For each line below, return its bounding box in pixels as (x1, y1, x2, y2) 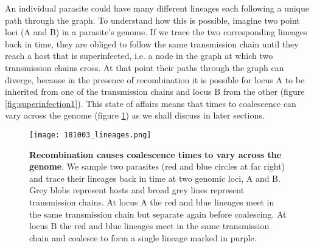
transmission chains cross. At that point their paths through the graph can (5, 61, 284, 74)
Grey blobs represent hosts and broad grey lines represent (29, 184, 245, 196)
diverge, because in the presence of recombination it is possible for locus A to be (5, 73, 305, 86)
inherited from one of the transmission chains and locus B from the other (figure (5, 85, 305, 98)
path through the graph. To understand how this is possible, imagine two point (5, 13, 300, 26)
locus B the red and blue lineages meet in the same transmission (29, 219, 270, 232)
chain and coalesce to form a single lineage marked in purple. (29, 231, 257, 244)
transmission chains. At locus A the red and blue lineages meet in (29, 195, 274, 208)
